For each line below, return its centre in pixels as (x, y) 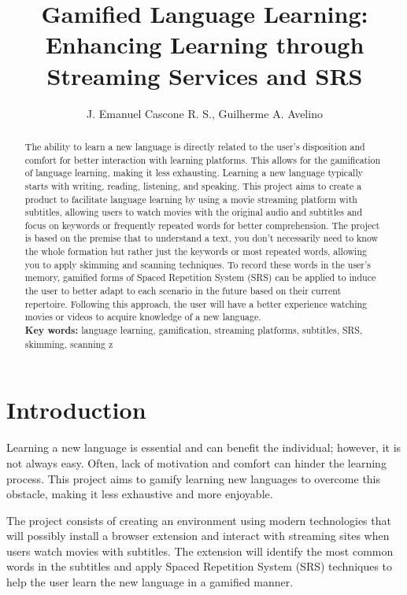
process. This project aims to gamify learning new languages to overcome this (194, 478)
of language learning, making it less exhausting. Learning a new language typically (194, 173)
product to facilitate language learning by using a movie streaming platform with (191, 199)
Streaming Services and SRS (205, 75)
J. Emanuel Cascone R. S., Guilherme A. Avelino (205, 113)
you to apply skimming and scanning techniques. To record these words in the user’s (198, 264)
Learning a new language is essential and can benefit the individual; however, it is (204, 447)
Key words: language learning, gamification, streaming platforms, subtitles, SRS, (194, 331)
